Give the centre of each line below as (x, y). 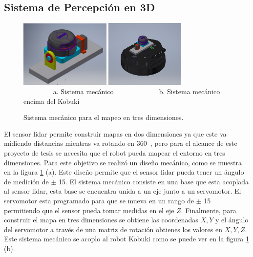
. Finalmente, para (209, 210)
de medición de (26, 181)
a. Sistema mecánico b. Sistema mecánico (137, 91)
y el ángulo (232, 220)
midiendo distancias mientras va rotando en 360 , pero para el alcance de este (121, 143)
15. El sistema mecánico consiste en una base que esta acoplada (154, 181)
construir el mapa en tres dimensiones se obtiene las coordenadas (101, 220)
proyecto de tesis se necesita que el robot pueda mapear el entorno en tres (115, 153)
